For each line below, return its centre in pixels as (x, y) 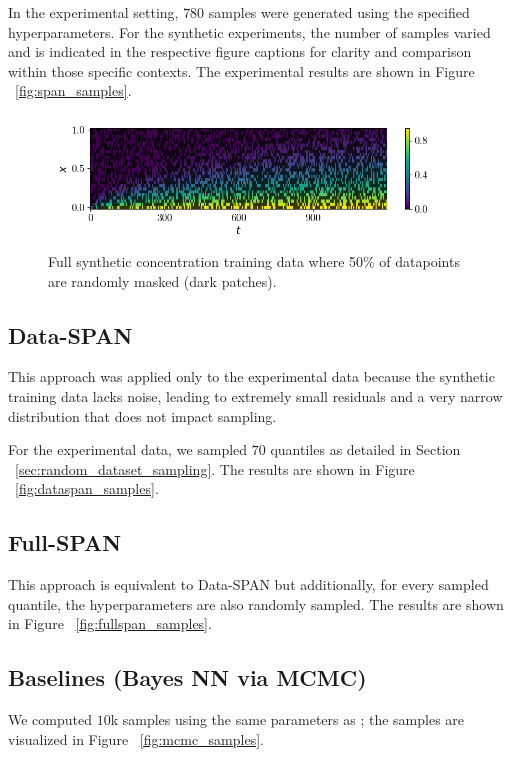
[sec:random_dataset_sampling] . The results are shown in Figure (215, 468)
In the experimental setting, (93, 12)
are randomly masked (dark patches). (162, 280)
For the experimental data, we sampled (128, 449)
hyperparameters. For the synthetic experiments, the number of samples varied (249, 31)
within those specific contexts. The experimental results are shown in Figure (241, 70)
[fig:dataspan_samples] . (87, 488)
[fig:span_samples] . (73, 90)
